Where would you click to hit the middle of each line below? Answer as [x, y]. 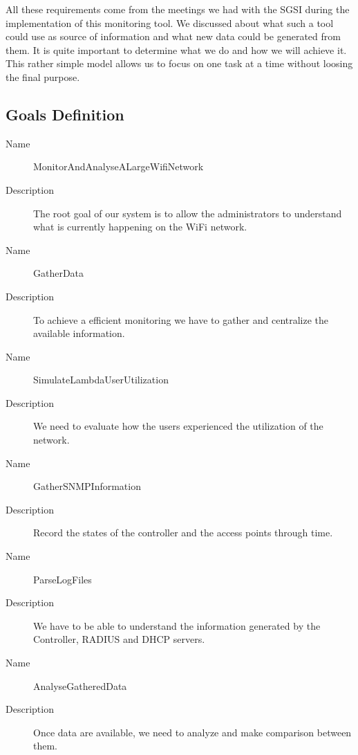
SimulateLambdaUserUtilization [101, 380]
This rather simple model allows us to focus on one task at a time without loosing [179, 63]
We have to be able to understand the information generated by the [177, 625]
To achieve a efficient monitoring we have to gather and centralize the [181, 319]
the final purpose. [43, 76]
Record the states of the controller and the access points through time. [183, 533]
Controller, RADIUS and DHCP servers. [119, 639]
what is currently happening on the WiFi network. [140, 227]
